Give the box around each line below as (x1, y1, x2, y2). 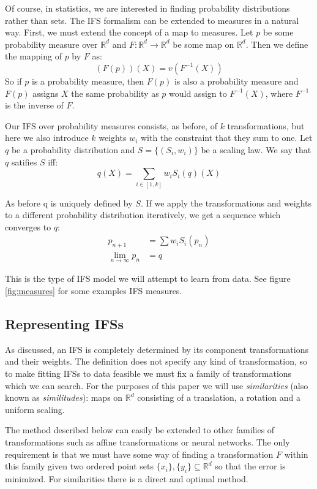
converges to (5, 220, 51, 233)
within (284, 447, 308, 460)
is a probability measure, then (32, 74, 144, 87)
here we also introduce (5, 131, 89, 144)
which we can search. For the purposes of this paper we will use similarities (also (5, 379, 308, 392)
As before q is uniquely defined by (5, 196, 133, 209)
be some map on (173, 37, 234, 50)
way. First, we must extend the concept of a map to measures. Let (5, 26, 253, 39)
